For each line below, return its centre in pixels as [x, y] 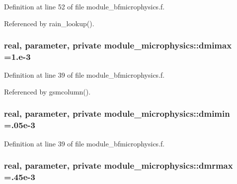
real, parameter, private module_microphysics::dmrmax [118, 165]
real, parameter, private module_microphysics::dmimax [118, 45]
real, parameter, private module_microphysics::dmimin [117, 114]
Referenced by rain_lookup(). [49, 23]
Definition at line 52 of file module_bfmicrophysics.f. [84, 6]
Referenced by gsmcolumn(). [47, 91]
